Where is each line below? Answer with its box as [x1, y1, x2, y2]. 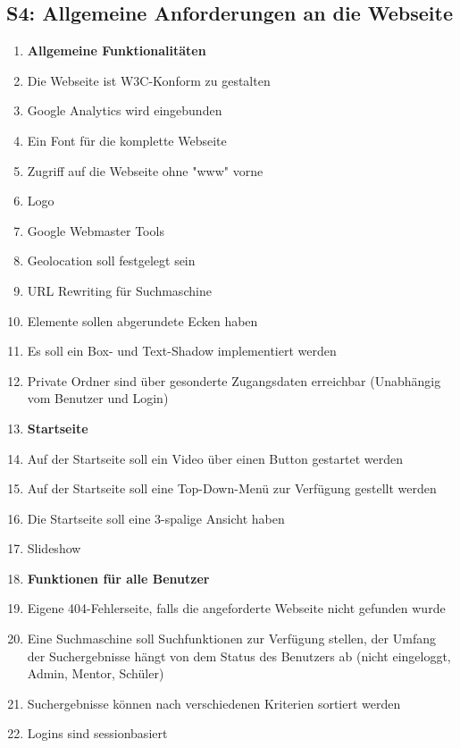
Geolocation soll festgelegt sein [27, 251, 196, 270]
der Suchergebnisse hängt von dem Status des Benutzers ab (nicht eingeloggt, [27, 646, 451, 665]
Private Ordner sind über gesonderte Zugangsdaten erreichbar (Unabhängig [27, 371, 441, 390]
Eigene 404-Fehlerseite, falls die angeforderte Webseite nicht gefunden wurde [27, 599, 446, 618]
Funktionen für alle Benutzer [27, 568, 210, 587]
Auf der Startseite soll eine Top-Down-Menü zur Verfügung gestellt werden [27, 479, 437, 498]
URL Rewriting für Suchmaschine [27, 281, 212, 299]
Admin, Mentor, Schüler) [27, 664, 164, 683]
